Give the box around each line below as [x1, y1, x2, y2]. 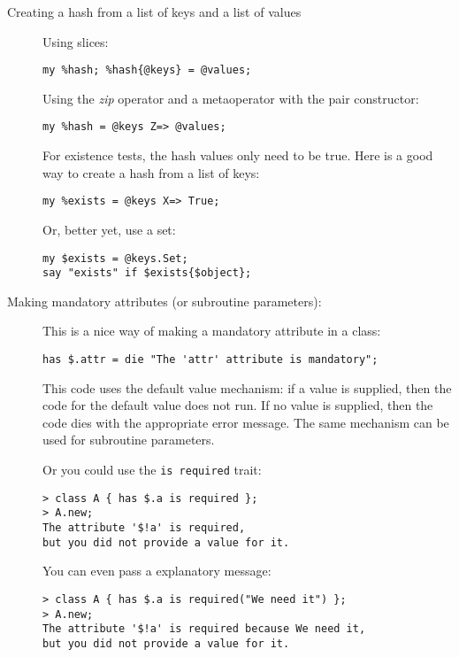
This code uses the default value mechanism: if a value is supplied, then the [42, 378, 452, 397]
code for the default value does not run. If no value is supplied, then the [42, 396, 433, 414]
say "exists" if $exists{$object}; [42, 267, 252, 280]
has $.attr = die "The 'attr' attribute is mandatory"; [42, 353, 379, 367]
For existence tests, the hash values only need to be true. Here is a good [42, 146, 433, 165]
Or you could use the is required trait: [42, 460, 262, 479]
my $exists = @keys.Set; [42, 251, 188, 265]
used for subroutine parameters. [42, 430, 215, 449]
